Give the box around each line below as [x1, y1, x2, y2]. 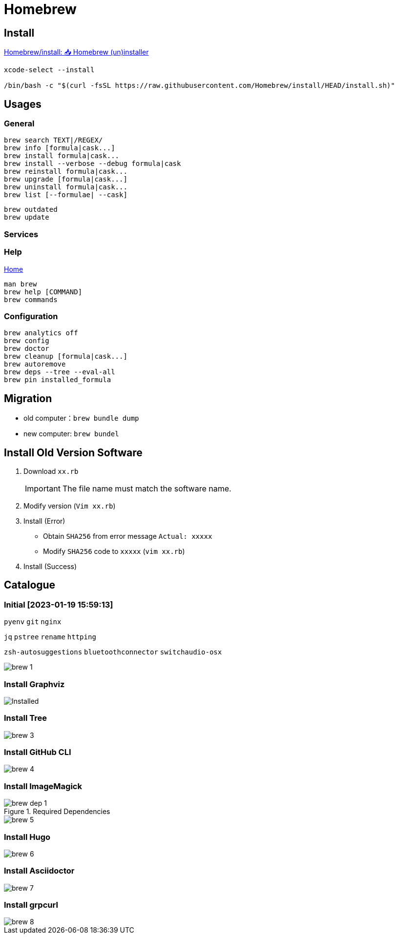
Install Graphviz [4, 679, 65, 689]
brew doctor [4, 345, 49, 353]
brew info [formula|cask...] [4, 144, 115, 152]
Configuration [4, 311, 58, 321]
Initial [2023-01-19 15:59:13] [4, 599, 113, 610]
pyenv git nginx [4, 618, 62, 626]
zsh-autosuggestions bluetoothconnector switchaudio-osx [4, 648, 222, 656]
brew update [4, 213, 49, 222]
